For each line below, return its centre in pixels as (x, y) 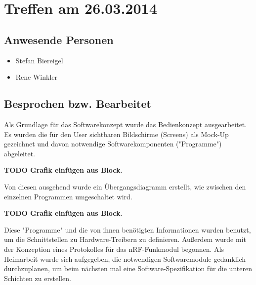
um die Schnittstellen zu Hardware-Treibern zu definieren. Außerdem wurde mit (125, 239)
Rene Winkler (37, 77)
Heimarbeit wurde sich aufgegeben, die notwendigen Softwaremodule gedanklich (125, 259)
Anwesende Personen (59, 39)
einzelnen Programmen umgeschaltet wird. (68, 196)
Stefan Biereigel (39, 60)
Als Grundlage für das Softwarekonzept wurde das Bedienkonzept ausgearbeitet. (126, 124)
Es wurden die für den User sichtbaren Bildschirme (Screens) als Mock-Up (116, 134)
